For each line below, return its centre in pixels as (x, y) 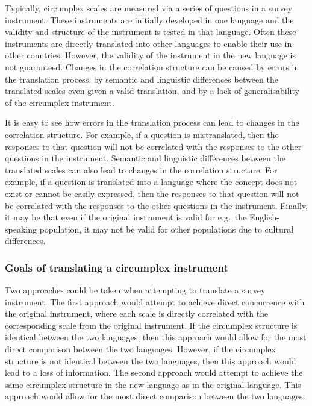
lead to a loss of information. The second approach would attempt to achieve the (154, 373)
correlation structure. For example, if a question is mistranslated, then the (142, 134)
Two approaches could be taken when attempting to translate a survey (135, 290)
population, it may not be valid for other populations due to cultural (167, 229)
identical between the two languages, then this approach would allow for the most (156, 337)
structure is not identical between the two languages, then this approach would (151, 361)
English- (264, 217)
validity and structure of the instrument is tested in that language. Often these (151, 32)
